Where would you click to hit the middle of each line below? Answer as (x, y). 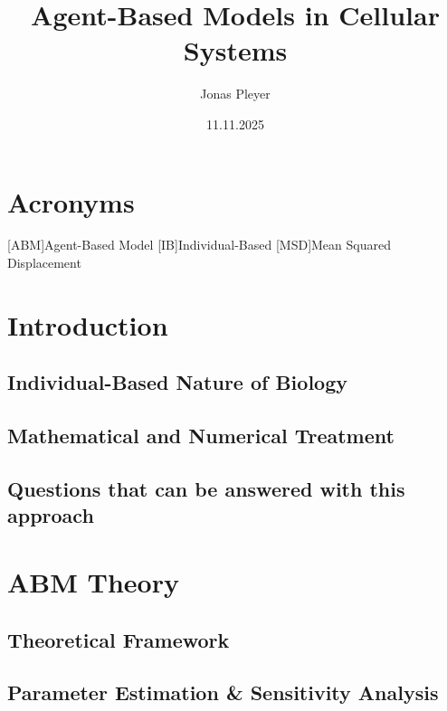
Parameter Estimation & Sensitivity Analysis (223, 692)
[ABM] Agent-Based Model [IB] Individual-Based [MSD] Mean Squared (199, 245)
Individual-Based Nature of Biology (177, 382)
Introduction (88, 324)
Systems (235, 50)
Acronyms (71, 201)
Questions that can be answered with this (206, 488)
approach (51, 515)
